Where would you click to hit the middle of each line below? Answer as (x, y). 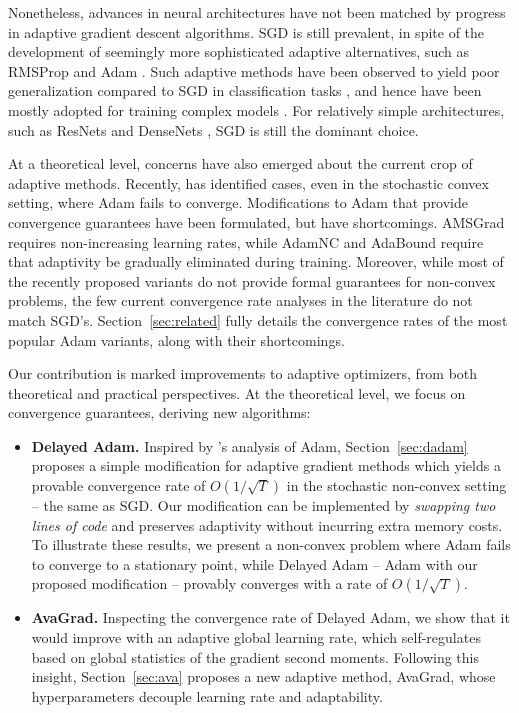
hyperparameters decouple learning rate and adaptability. (207, 695)
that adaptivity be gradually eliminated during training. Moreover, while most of (256, 261)
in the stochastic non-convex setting (396, 485)
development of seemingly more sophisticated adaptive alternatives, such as (238, 51)
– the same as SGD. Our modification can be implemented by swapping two (263, 505)
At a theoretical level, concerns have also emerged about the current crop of (240, 163)
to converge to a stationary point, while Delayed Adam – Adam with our (254, 563)
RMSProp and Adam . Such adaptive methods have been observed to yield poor (254, 70)
